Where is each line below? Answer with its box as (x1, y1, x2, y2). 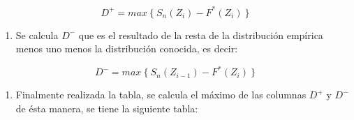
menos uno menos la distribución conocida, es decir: (15, 41, 238, 56)
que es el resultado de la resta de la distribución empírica (78, 27, 323, 42)
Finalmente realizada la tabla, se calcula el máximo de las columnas (15, 87, 307, 102)
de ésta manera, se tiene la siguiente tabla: (15, 100, 198, 115)
